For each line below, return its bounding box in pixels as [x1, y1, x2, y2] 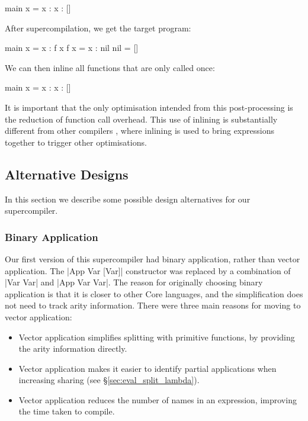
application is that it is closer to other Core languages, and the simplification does [5, 287, 303, 300]
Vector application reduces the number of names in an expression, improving [18, 393, 297, 406]
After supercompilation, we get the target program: [5, 21, 191, 34]
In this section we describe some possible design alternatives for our [5, 192, 251, 205]
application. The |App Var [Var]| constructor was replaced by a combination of [5, 264, 291, 277]
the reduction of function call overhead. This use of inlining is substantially [5, 113, 278, 125]
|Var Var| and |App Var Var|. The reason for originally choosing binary [5, 276, 263, 288]
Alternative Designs [5, 165, 129, 183]
